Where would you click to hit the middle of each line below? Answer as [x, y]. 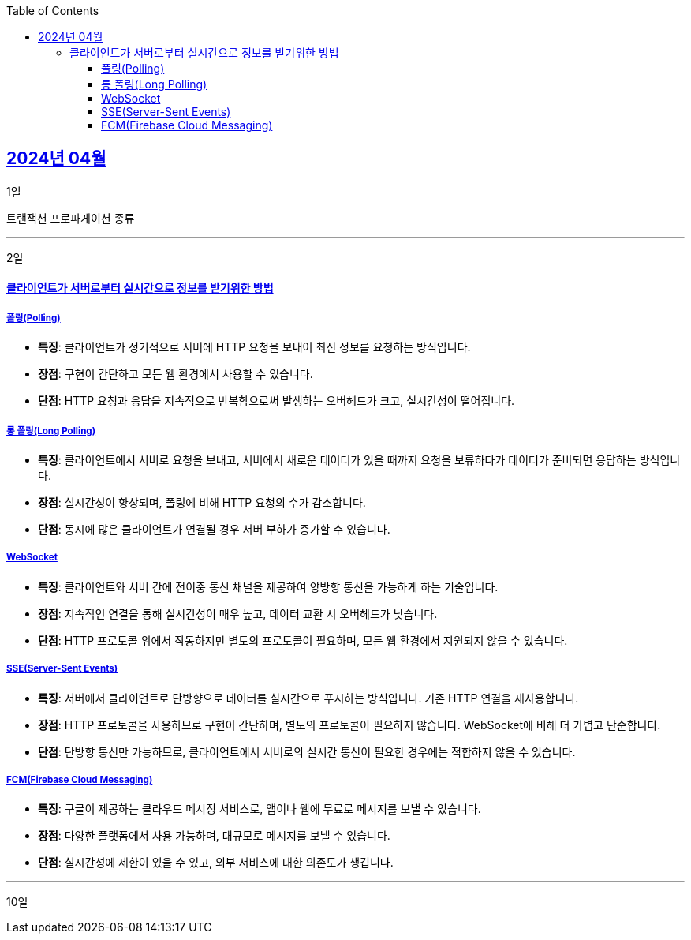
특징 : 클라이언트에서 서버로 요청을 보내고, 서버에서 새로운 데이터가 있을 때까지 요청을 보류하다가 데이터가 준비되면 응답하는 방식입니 [359, 460]
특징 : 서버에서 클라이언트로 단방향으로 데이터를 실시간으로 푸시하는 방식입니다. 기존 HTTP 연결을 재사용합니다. [308, 698]
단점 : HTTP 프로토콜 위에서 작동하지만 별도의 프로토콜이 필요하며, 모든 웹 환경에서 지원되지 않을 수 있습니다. [303, 640]
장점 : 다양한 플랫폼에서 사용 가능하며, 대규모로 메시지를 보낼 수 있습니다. [214, 836]
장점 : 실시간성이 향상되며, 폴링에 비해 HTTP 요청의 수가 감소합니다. [202, 503]
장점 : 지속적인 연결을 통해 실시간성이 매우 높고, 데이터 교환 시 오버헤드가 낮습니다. [238, 613]
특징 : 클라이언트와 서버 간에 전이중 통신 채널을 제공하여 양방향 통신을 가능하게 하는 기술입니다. [268, 586]
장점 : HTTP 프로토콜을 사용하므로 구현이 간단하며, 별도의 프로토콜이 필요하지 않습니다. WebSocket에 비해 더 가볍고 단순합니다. [349, 725]
